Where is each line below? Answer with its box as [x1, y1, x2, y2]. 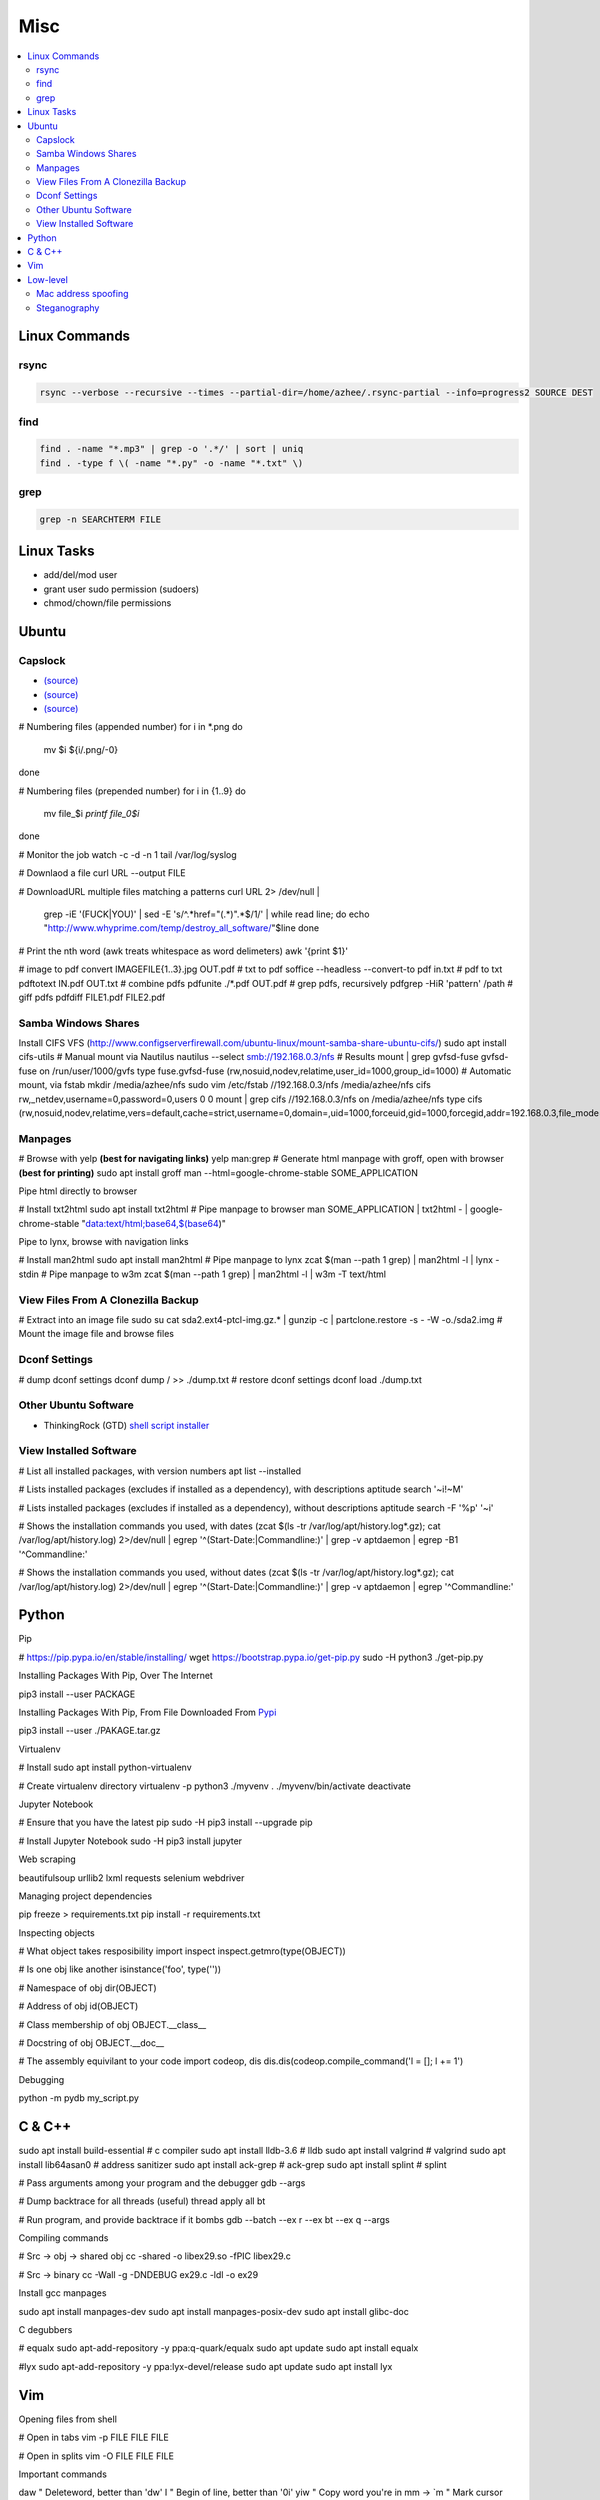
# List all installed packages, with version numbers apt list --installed [18, 1465, 302, 1477]
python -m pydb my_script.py [18, 2092, 140, 2104]
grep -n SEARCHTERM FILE [39, 513, 162, 525]
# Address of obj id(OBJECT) [18, 2000, 139, 2012]
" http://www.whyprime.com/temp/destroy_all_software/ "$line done [43, 922, 320, 934]
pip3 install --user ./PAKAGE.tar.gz [18, 1725, 161, 1737]
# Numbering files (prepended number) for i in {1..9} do [18, 785, 247, 797]
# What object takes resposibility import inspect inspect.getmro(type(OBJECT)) [18, 1945, 347, 1957]
